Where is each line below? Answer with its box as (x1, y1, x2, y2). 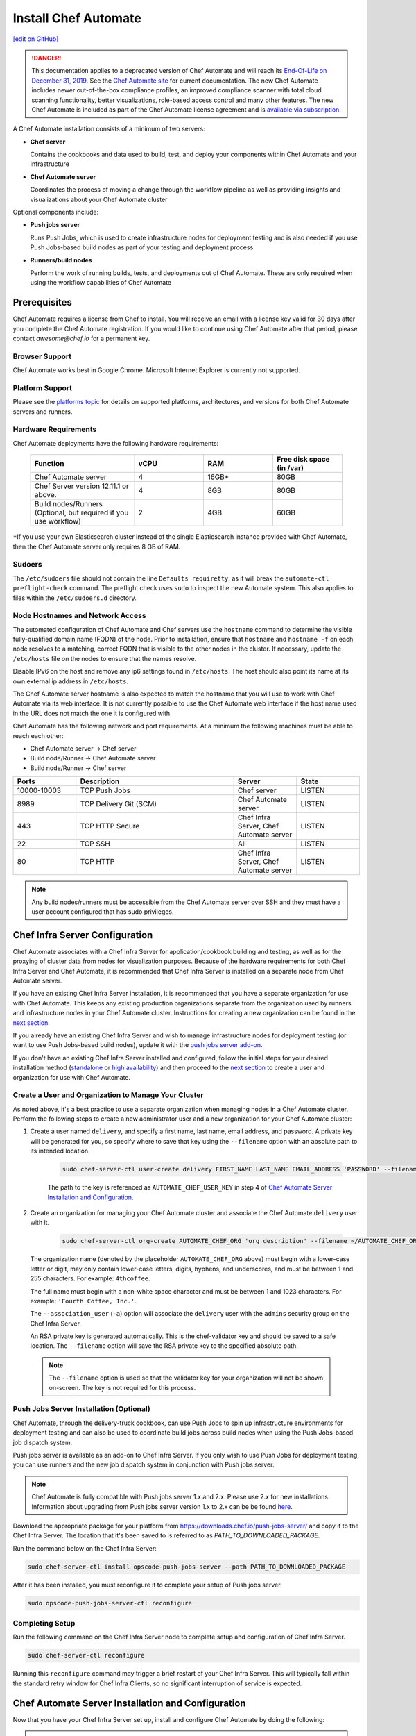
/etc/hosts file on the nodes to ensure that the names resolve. (12, 654, 197, 662)
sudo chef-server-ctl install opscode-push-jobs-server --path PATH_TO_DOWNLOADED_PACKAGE (27, 1562, 346, 1571)
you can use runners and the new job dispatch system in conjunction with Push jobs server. (12, 1460, 275, 1469)
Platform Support (12, 383, 73, 392)
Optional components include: (12, 208, 99, 217)
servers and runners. (12, 407, 73, 416)
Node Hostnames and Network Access (12, 611, 146, 621)
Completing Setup (12, 1619, 76, 1628)
